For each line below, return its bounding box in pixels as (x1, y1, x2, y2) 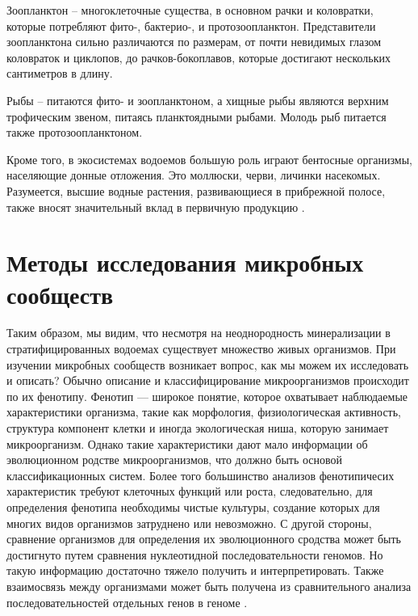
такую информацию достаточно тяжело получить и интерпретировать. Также (6, 562, 384, 579)
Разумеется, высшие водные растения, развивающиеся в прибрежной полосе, (6, 182, 386, 199)
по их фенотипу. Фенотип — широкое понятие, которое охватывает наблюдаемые (6, 387, 408, 404)
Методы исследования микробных (6, 246, 364, 279)
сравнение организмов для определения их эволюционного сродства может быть (6, 530, 401, 547)
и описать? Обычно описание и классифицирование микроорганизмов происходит (6, 372, 409, 389)
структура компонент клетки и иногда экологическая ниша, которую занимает (6, 420, 389, 436)
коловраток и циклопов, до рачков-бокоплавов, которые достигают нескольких (6, 49, 391, 65)
